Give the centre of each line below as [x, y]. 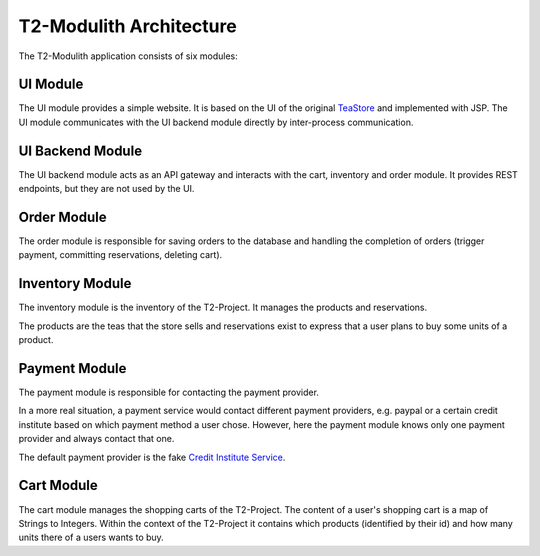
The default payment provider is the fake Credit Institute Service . [152, 457]
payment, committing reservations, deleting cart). [120, 255]
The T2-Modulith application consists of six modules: [128, 56]
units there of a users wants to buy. [91, 537]
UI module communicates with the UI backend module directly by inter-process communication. [216, 122]
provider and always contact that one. [96, 439]
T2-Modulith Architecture [127, 26]
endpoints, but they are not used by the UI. [106, 189]
